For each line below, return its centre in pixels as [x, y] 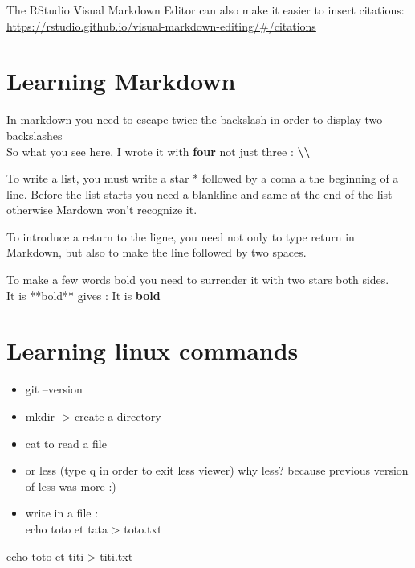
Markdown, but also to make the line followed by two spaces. [157, 252]
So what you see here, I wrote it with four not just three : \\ [159, 151]
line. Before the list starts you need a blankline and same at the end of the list [199, 193]
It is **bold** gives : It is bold [83, 295]
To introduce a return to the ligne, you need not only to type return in [181, 236]
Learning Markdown [121, 81]
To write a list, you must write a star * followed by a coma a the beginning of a [203, 178]
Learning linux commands [153, 350]
